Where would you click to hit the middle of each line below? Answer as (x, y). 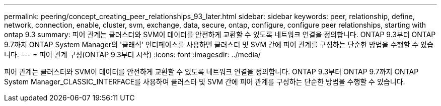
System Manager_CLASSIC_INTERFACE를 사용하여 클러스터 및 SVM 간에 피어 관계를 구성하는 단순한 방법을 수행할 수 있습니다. (205, 82)
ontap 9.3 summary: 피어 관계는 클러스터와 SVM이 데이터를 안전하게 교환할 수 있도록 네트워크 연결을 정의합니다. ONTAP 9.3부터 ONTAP (220, 34)
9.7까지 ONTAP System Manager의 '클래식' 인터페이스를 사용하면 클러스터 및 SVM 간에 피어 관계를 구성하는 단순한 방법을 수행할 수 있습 (219, 44)
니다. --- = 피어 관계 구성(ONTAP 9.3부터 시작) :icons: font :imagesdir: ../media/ (132, 55)
